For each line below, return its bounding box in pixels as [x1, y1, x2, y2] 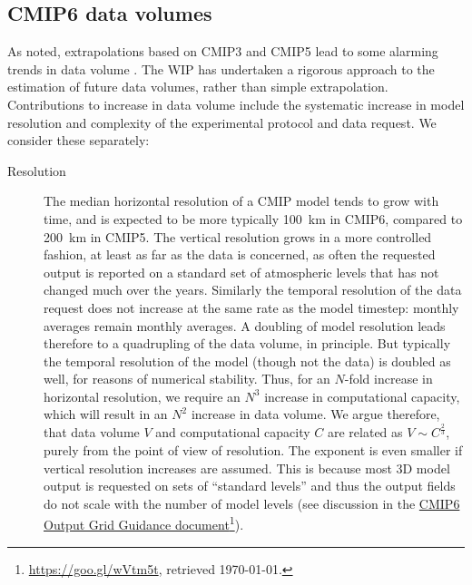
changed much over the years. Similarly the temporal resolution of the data [44, 280, 462, 299]
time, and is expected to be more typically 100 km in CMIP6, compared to [44, 209, 463, 228]
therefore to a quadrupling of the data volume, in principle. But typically [44, 334, 451, 353]
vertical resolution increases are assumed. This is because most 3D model [44, 458, 450, 477]
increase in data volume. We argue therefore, [191, 405, 440, 424]
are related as [327, 423, 403, 442]
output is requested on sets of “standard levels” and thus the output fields [44, 476, 456, 495]
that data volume [44, 423, 140, 442]
